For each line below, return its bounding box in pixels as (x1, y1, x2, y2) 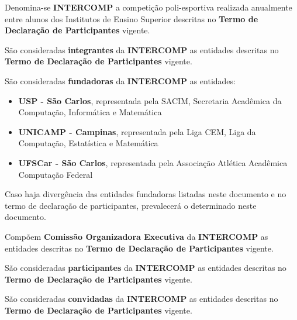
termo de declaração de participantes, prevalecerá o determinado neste (5, 199, 257, 211)
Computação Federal (18, 168, 93, 180)
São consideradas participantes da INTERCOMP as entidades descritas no (5, 261, 286, 274)
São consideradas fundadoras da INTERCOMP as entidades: (5, 74, 236, 87)
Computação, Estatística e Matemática (18, 137, 158, 149)
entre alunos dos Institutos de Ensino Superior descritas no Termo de (5, 12, 258, 25)
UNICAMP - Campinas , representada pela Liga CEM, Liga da (18, 125, 256, 137)
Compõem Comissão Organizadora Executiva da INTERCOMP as (5, 230, 268, 242)
